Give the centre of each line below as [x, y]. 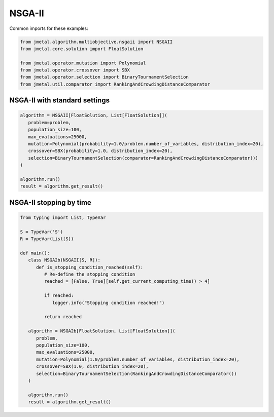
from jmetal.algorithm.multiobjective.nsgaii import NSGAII [96, 42]
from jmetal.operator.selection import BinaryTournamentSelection [104, 77]
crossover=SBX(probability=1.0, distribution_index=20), [100, 151]
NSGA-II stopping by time [50, 202]
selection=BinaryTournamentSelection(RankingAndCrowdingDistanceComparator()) [136, 373]
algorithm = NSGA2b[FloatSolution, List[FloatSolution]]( [102, 331]
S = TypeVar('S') [42, 232]
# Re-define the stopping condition [90, 274]
